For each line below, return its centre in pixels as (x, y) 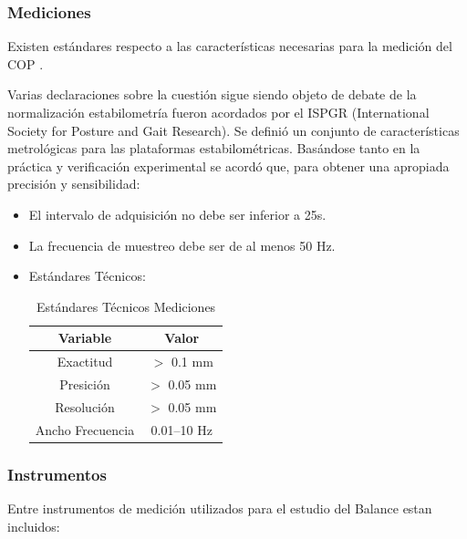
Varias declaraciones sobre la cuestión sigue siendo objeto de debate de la (212, 94)
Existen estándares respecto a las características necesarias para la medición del (230, 46)
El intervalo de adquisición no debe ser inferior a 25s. (177, 214)
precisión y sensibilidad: (74, 184)
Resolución (85, 406)
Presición (85, 384)
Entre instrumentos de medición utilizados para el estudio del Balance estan (220, 508)
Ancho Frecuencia (85, 429)
